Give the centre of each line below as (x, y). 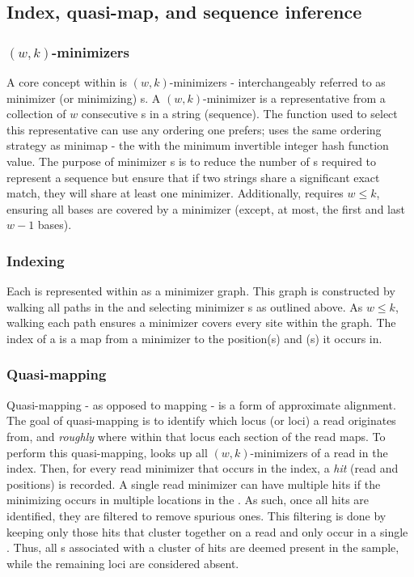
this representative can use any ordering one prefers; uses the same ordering (194, 129)
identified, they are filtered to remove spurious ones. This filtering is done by (196, 515)
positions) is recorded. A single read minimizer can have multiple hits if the (194, 484)
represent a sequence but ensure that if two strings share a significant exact (193, 177)
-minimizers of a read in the (319, 452)
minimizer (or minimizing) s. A (84, 98)
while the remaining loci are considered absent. (123, 563)
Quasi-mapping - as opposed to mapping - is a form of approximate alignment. (201, 404)
